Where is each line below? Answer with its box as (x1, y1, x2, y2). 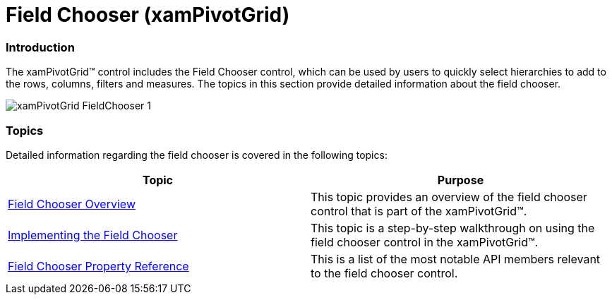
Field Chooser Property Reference (8, 258, 189, 273)
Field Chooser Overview (8, 196, 136, 211)
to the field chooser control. (311, 265, 458, 280)
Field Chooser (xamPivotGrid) (6, 3, 290, 27)
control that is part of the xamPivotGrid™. (311, 203, 527, 218)
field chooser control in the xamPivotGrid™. (311, 234, 539, 249)
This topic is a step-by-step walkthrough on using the (311, 220, 595, 235)
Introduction (6, 40, 75, 54)
